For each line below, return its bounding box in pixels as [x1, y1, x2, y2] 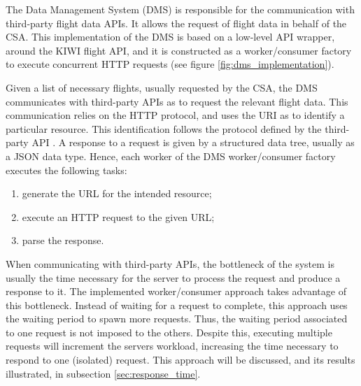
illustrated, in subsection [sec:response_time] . [6, 366, 201, 380]
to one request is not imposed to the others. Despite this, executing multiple [6, 324, 332, 339]
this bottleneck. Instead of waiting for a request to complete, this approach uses [6, 297, 348, 312]
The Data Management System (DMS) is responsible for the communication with [6, 2, 355, 16]
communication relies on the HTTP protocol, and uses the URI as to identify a [6, 108, 345, 122]
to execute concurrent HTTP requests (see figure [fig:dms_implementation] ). [6, 57, 334, 71]
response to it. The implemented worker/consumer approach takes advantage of [6, 284, 346, 299]
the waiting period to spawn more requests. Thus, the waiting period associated [6, 311, 348, 326]
